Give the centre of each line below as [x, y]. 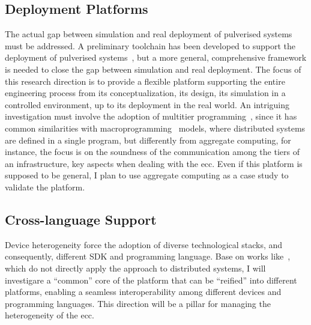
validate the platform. [45, 187]
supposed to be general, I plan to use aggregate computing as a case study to [147, 175]
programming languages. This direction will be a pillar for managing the [138, 303]
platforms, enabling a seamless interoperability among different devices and [143, 292]
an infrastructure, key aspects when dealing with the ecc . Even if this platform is [154, 163]
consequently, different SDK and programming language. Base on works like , [148, 256]
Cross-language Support [81, 219]
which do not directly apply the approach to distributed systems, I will [135, 268]
